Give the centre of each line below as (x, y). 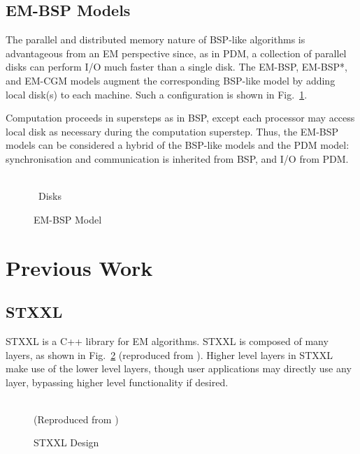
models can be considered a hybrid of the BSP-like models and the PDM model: (178, 145)
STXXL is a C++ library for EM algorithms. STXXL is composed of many (167, 340)
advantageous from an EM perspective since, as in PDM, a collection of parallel (176, 53)
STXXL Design (66, 442)
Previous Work (79, 267)
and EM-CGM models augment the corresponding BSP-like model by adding (171, 80)
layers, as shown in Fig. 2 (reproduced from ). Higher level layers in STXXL (169, 354)
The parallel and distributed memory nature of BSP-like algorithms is (156, 39)
